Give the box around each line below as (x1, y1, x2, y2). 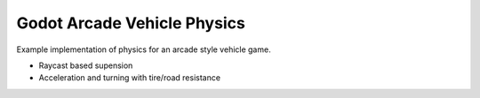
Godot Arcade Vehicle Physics (16, 13, 246, 33)
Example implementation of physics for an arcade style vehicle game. (16, 44, 271, 55)
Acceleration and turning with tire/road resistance (38, 72, 221, 83)
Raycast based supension (38, 60, 133, 71)
